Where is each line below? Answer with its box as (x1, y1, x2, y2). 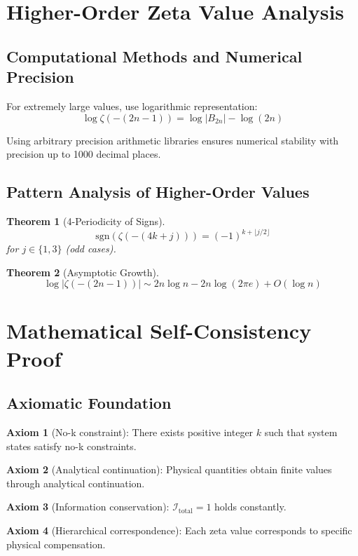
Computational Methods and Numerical (6, 45, 303, 67)
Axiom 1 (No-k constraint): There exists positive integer (6, 425, 254, 439)
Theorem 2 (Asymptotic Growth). (6, 264, 159, 279)
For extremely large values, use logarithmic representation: (6, 98, 258, 113)
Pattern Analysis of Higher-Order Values (6, 181, 310, 203)
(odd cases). (65, 241, 116, 256)
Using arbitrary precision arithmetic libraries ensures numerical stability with (6, 133, 339, 147)
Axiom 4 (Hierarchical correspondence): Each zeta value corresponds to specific (6, 522, 352, 537)
